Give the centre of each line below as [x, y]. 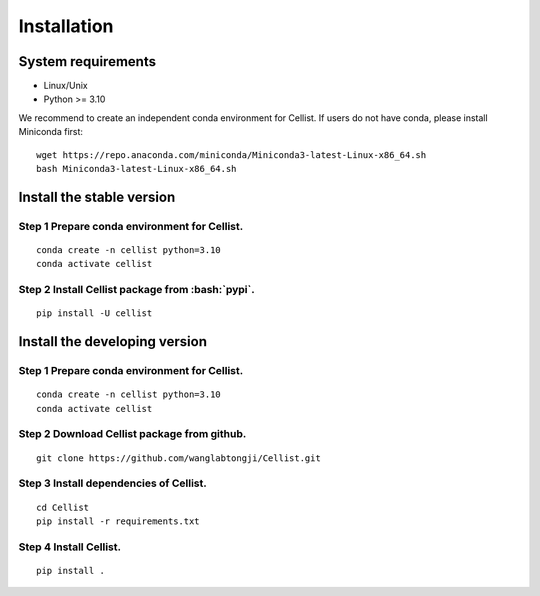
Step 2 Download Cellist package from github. [132, 434]
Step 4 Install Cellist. [70, 547]
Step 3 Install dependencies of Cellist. [112, 483]
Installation [66, 26]
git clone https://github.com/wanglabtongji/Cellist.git [179, 458]
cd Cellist [63, 507]
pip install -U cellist [94, 313]
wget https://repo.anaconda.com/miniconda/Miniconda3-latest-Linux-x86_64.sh [231, 154]
